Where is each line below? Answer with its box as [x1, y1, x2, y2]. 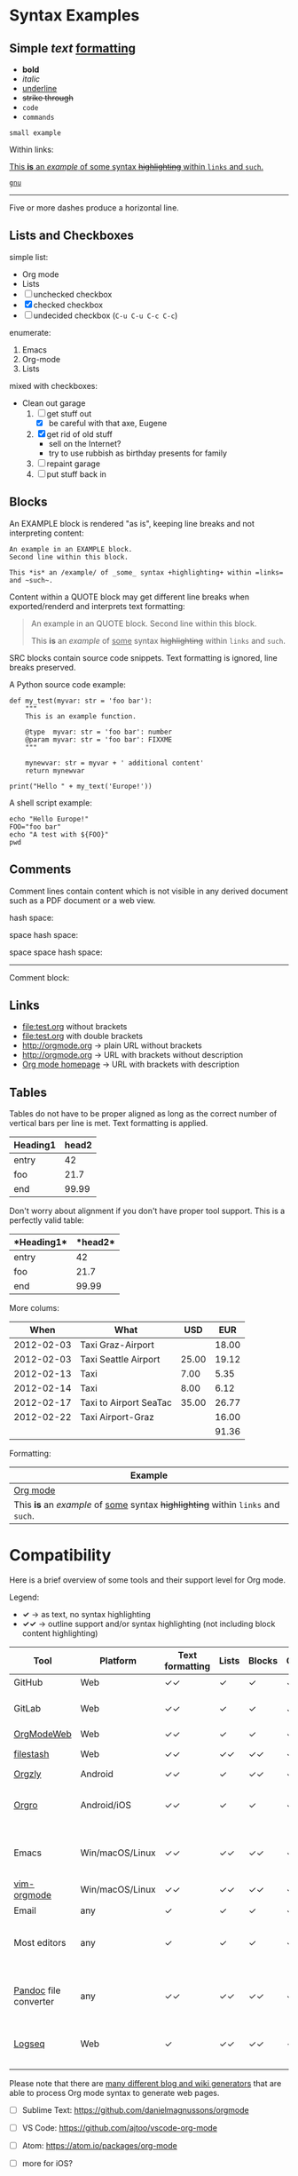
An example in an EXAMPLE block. [9, 544, 133, 553]
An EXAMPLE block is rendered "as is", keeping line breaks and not [9, 518, 255, 528]
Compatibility [9, 1545, 112, 1566]
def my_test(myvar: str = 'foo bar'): [9, 696, 153, 705]
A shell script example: [9, 797, 93, 808]
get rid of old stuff [46, 428, 114, 440]
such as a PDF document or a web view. [9, 894, 156, 906]
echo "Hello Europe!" [9, 814, 90, 823]
